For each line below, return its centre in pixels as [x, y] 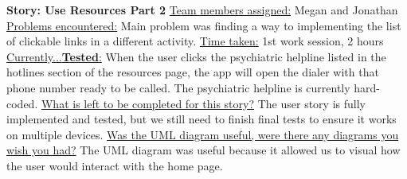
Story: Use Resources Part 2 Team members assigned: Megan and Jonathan [202, 10]
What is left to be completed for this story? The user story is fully [203, 103]
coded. [22, 103]
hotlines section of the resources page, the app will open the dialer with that [193, 72]
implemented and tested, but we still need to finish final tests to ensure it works [202, 119]
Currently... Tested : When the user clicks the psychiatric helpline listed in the [196, 56]
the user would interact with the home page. [115, 165]
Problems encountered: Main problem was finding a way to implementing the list [204, 25]
